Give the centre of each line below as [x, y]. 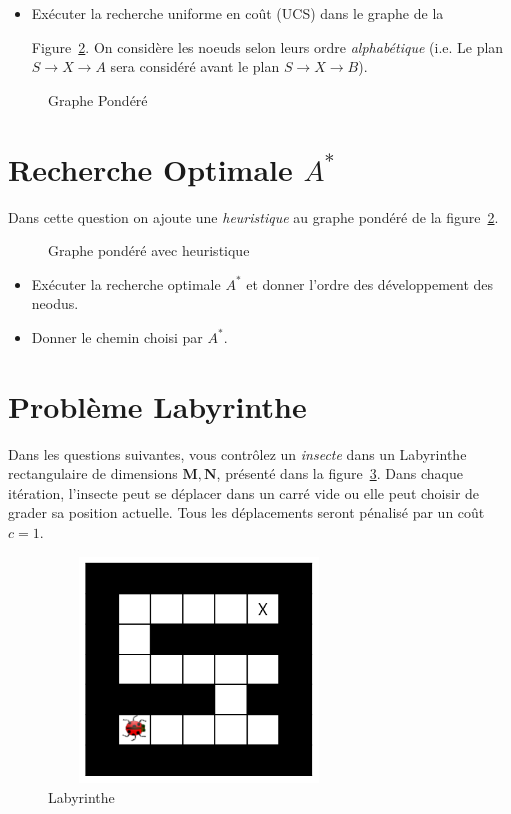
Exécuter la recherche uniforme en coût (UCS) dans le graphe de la [237, 13]
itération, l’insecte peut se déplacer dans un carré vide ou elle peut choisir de [244, 492]
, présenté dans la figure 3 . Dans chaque [339, 473]
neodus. [55, 303]
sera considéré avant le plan [195, 66]
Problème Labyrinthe [157, 405]
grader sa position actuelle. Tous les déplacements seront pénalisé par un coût [246, 512]
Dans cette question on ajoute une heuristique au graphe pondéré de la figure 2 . [253, 216]
